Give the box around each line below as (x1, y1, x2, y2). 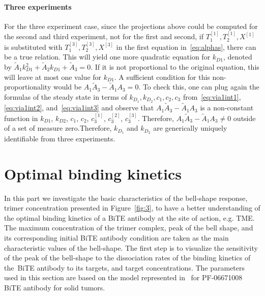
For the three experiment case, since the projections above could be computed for (4, 20, 258, 31)
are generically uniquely (153, 123, 227, 133)
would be (53, 81, 82, 92)
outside (233, 112, 256, 123)
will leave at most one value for (4, 71, 102, 82)
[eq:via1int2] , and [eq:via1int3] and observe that (4, 102, 154, 113)
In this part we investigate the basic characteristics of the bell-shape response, (4, 192, 248, 203)
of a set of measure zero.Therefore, (4, 123, 112, 133)
